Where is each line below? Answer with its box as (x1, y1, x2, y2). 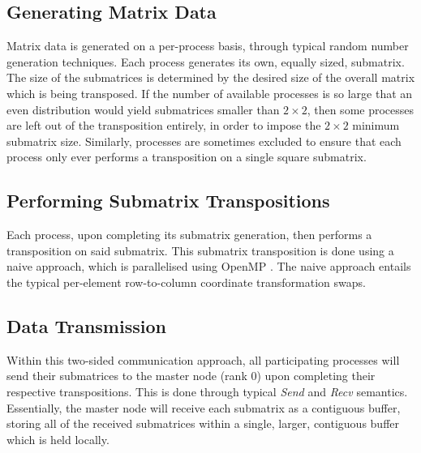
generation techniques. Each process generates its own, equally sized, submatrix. (6, 53, 405, 70)
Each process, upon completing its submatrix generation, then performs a (6, 226, 372, 243)
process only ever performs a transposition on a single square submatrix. (6, 148, 367, 165)
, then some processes (307, 100, 415, 118)
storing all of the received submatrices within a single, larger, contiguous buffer (6, 415, 400, 432)
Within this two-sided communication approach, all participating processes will (6, 351, 400, 368)
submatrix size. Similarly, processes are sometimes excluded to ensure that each (6, 132, 402, 149)
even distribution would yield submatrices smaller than (6, 100, 280, 118)
